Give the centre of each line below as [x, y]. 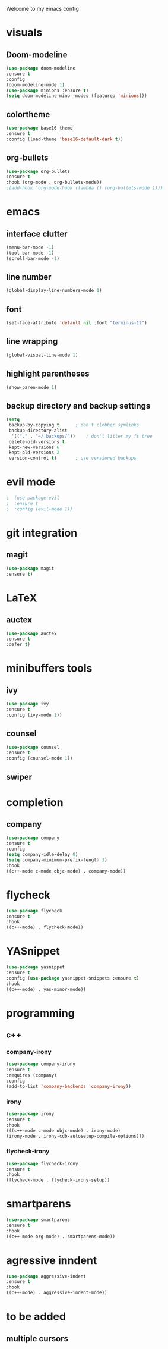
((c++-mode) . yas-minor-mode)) [46, 989]
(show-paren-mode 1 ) [32, 387]
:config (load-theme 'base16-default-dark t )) [65, 139]
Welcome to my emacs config [42, 9]
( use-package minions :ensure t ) [47, 90]
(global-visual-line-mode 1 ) [42, 355]
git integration [42, 533]
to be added [36, 1317]
